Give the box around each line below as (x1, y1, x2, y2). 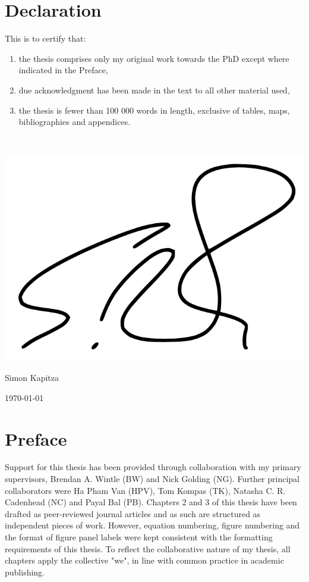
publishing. (5, 565, 45, 578)
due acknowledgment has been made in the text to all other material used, (18, 83, 290, 96)
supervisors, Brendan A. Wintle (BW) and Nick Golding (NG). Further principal (5, 473, 299, 485)
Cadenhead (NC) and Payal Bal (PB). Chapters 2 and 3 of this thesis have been (5, 496, 297, 508)
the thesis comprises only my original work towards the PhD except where (18, 52, 289, 64)
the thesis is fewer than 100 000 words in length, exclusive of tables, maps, (18, 104, 290, 116)
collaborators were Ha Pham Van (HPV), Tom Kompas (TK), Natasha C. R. (5, 484, 286, 496)
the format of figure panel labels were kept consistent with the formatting (5, 531, 273, 543)
